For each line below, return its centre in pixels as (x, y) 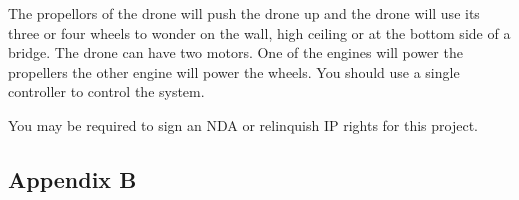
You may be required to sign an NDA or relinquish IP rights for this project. (243, 124)
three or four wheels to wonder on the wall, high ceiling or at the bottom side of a (259, 32)
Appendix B (72, 178)
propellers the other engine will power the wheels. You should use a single (234, 71)
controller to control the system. (106, 91)
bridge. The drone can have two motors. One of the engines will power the (235, 52)
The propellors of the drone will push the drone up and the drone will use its (244, 13)
